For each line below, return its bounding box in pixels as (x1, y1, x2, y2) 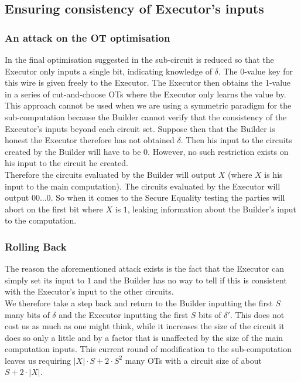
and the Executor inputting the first (59, 308, 189, 320)
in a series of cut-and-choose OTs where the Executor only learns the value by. (5, 87, 286, 100)
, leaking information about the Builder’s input (127, 202, 297, 215)
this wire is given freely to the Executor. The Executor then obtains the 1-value (5, 76, 291, 89)
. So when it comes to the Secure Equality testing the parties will (50, 191, 285, 204)
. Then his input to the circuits (180, 134, 292, 146)
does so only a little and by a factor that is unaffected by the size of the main (5, 331, 283, 343)
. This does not (230, 308, 285, 320)
